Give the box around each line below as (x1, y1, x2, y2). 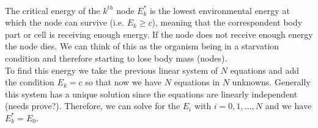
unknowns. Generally (232, 76, 311, 88)
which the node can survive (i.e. (5, 16, 124, 29)
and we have (265, 99, 312, 112)
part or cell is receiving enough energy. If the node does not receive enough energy (5, 27, 313, 40)
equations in (174, 76, 220, 88)
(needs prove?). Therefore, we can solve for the (5, 99, 180, 112)
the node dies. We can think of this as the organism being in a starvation (5, 40, 279, 52)
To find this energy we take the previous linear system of (5, 63, 218, 76)
